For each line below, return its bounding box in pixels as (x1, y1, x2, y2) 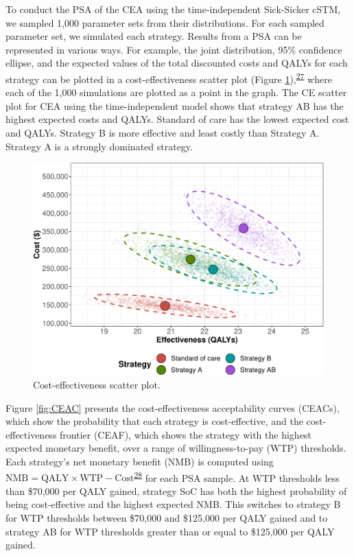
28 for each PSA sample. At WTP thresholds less (134, 468, 340, 485)
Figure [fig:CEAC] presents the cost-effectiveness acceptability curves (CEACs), (5, 400, 340, 415)
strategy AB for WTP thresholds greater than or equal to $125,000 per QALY (5, 524, 335, 538)
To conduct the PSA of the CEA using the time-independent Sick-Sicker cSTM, (5, 2, 341, 16)
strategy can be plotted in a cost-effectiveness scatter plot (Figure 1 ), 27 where (5, 69, 332, 86)
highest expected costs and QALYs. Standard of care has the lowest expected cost (5, 112, 349, 126)
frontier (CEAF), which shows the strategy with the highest (60, 427, 311, 441)
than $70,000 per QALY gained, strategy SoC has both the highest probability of (5, 483, 347, 498)
